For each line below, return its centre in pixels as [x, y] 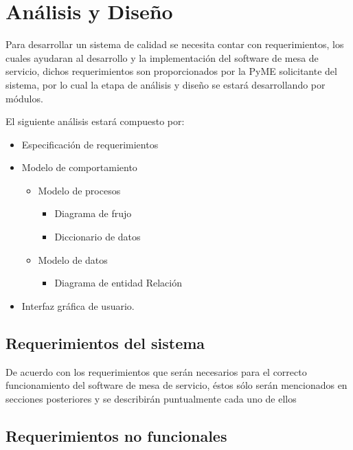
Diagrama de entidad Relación [118, 283]
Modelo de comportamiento [79, 167]
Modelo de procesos [79, 190]
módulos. [24, 98]
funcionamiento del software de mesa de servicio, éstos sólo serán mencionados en [176, 385]
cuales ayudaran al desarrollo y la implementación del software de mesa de [162, 57]
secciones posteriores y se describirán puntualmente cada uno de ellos [151, 398]
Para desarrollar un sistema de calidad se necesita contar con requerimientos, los [175, 44]
